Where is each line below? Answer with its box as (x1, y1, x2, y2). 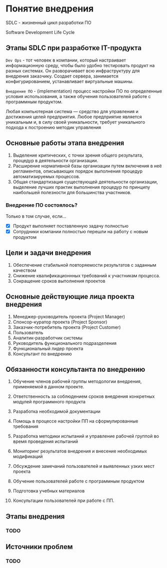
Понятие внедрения (5, 3, 94, 15)
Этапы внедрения (5, 512, 65, 520)
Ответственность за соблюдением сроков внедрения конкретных (12, 393, 155, 399)
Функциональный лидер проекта (12, 345, 83, 351)
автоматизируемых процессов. (12, 173, 80, 179)
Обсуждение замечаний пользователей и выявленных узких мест (12, 463, 154, 469)
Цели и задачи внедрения (5, 249, 91, 257)
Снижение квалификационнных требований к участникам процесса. (12, 272, 160, 278)
